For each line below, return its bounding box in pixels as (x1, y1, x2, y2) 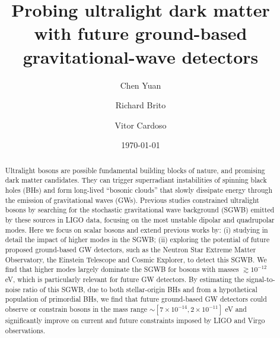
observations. (5, 325, 46, 335)
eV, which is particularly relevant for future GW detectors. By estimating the (5, 274, 244, 284)
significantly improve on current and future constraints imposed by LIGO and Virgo (5, 315, 265, 325)
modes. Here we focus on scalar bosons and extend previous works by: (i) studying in (5, 224, 268, 234)
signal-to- (246, 274, 275, 284)
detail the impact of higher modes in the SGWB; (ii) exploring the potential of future (5, 234, 270, 245)
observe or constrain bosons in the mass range (5, 303, 148, 314)
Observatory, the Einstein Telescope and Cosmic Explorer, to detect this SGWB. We (5, 254, 267, 264)
